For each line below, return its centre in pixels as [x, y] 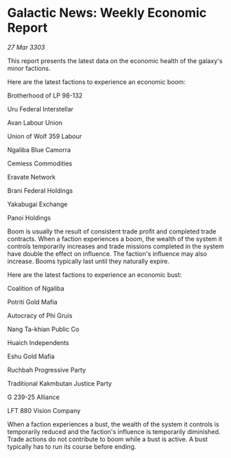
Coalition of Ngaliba [36, 288]
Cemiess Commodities [40, 163]
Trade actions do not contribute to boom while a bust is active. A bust [107, 439]
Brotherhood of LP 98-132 [45, 95]
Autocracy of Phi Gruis [40, 315]
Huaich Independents [38, 342]
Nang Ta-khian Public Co [43, 329]
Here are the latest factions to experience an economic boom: [97, 81]
